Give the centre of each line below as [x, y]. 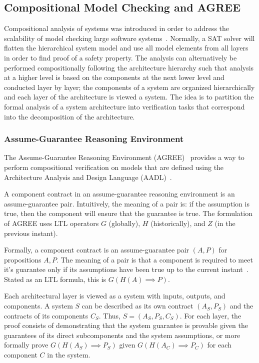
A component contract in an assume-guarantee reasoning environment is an [119, 194]
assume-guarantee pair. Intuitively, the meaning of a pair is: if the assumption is [127, 203]
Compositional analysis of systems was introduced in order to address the [117, 28]
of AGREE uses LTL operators [51, 223]
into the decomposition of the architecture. [69, 116]
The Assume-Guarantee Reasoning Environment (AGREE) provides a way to [124, 157]
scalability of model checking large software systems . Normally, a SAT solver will [129, 38]
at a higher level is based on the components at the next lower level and [114, 77]
